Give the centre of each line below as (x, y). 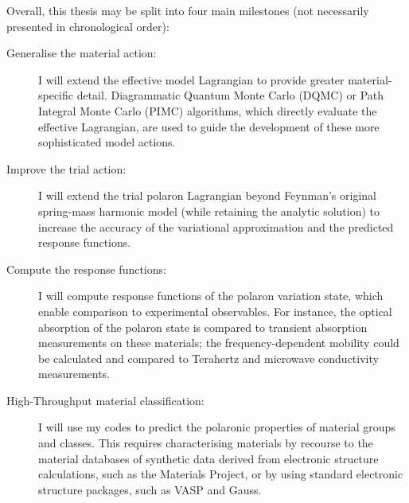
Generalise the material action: (82, 53)
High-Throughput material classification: (105, 400)
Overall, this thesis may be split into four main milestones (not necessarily (188, 10)
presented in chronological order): (88, 26)
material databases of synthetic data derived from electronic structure (208, 458)
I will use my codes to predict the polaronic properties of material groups (217, 427)
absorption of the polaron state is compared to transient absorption (203, 327)
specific (56, 95)
